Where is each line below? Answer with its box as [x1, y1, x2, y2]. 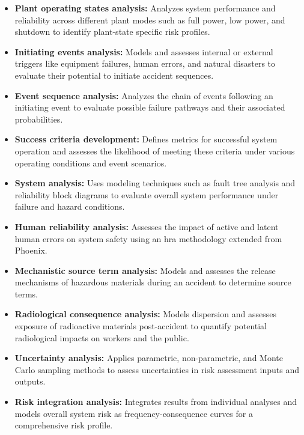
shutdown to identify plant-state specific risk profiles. [14, 25, 210, 38]
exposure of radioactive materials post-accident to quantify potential [14, 320, 267, 332]
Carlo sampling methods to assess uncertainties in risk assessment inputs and [14, 363, 299, 376]
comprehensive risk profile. [14, 419, 113, 431]
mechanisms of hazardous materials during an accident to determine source [14, 276, 291, 288]
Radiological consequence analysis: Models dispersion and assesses [14, 308, 276, 320]
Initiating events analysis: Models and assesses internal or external [14, 45, 273, 58]
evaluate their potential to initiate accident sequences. [14, 68, 214, 81]
